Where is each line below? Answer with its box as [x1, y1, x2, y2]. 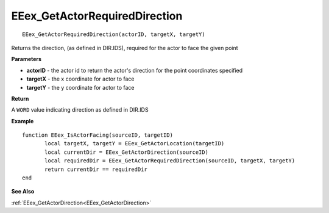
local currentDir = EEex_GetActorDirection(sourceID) [44, 148, 208, 156]
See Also [11, 188, 35, 195]
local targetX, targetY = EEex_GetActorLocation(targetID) [44, 140, 225, 147]
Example [11, 117, 34, 125]
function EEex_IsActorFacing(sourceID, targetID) [22, 132, 174, 139]
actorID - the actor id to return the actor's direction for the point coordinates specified [26, 67, 243, 74]
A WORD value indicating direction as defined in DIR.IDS [11, 106, 149, 114]
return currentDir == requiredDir [44, 165, 147, 173]
